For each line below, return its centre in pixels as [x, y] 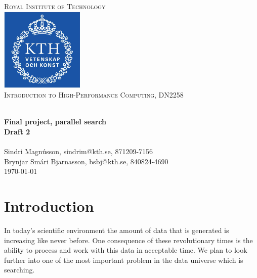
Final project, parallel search [55, 122]
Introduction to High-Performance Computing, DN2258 [94, 95]
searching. [19, 270]
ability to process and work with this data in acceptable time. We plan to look [126, 250]
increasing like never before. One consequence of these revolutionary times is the [128, 240]
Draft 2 [17, 131]
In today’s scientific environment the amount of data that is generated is [117, 230]
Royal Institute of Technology [55, 6]
